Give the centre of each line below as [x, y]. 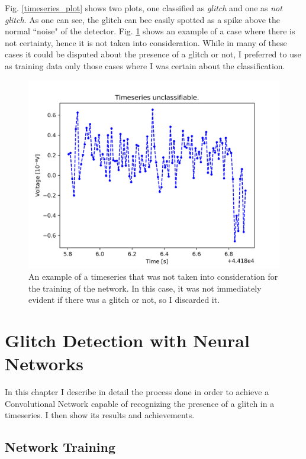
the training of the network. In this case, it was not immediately [145, 288]
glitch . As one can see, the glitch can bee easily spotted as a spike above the [143, 19]
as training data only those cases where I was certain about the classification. [145, 65]
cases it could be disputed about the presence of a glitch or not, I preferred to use [153, 54]
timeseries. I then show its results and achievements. [100, 415]
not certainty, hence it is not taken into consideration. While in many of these [146, 42]
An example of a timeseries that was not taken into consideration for [153, 277]
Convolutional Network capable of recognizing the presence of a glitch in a [140, 403]
